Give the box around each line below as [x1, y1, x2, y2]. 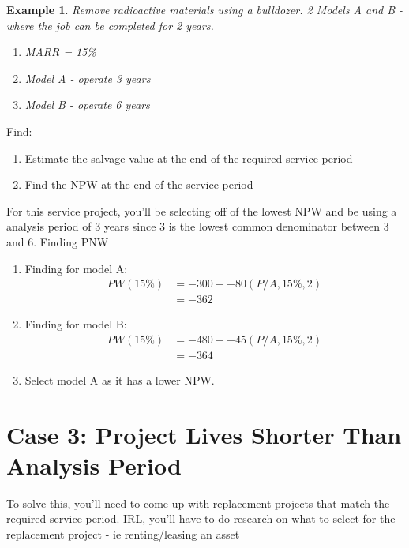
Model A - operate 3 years [24, 69, 151, 86]
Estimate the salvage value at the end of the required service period [24, 149, 353, 166]
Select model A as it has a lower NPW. [24, 371, 215, 388]
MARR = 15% [24, 43, 96, 60]
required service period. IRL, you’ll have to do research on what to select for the [6, 510, 396, 527]
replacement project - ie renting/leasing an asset [6, 525, 240, 542]
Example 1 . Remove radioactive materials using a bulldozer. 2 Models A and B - [6, 2, 403, 17]
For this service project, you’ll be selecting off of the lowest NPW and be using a [6, 202, 397, 219]
